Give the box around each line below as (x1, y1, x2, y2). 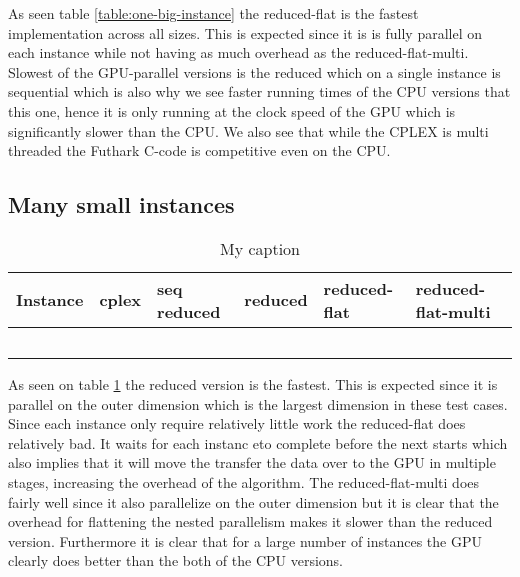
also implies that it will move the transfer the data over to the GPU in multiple (8, 452, 496, 473)
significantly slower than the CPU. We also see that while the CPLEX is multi (8, 120, 489, 141)
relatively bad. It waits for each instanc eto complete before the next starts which (8, 432, 508, 453)
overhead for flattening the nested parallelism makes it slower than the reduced (8, 511, 493, 532)
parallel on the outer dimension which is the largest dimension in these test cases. (8, 393, 508, 414)
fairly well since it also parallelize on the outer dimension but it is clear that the (8, 491, 499, 512)
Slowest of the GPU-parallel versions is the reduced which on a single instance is (8, 61, 501, 82)
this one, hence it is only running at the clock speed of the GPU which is (8, 100, 456, 121)
